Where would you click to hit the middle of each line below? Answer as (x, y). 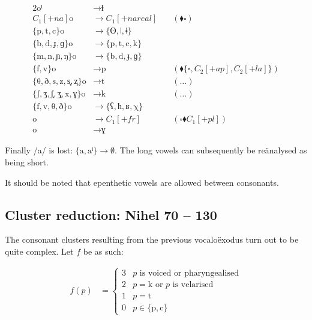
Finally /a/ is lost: (39, 150)
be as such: (103, 251)
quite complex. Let (39, 251)
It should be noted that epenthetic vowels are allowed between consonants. (142, 182)
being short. (27, 161)
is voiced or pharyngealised (189, 273)
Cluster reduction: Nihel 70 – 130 (111, 214)
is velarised (193, 284)
